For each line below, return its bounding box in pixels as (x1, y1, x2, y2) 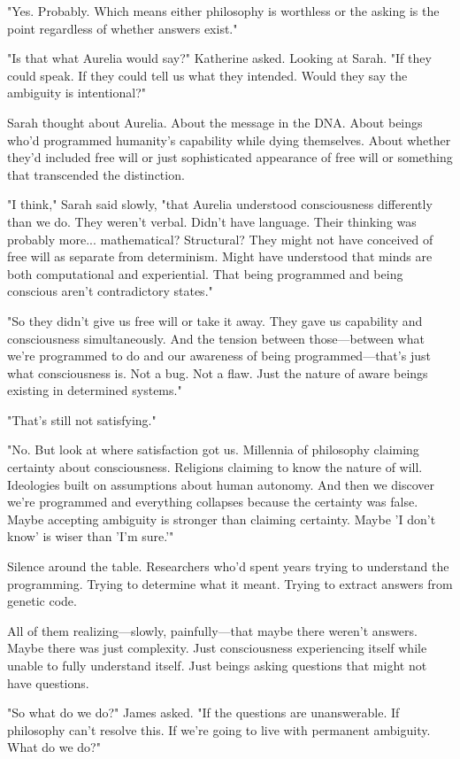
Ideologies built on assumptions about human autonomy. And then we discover (7, 475, 435, 493)
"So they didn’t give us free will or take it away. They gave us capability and (7, 311, 423, 329)
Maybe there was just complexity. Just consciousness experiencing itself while (7, 639, 427, 657)
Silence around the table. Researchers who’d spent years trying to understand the (7, 557, 449, 576)
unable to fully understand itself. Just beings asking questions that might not (7, 656, 427, 674)
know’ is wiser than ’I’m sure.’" (7, 527, 174, 546)
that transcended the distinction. (7, 165, 185, 183)
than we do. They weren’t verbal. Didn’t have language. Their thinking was (7, 212, 417, 230)
